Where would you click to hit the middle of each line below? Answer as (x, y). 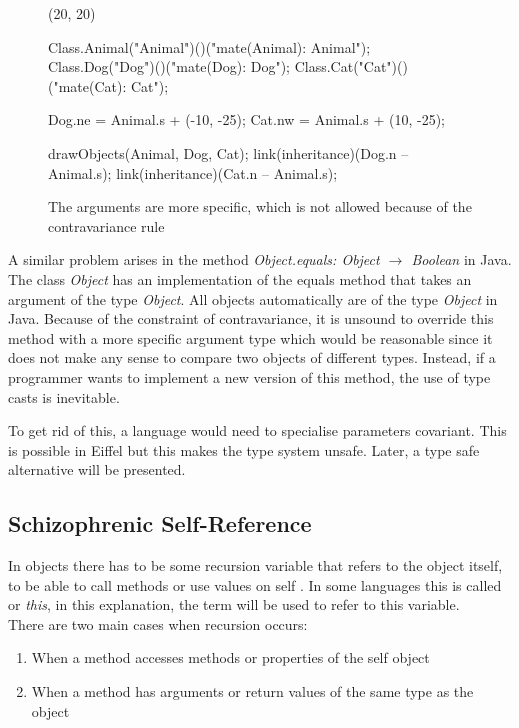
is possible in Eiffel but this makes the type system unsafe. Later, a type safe (244, 449)
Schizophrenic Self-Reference (160, 523)
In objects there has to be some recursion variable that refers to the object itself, (255, 565)
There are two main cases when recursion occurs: (158, 623)
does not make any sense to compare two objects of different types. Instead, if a (252, 357)
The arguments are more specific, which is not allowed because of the (260, 206)
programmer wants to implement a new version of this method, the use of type (249, 376)
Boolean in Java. (461, 259)
